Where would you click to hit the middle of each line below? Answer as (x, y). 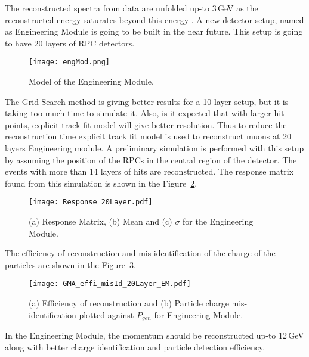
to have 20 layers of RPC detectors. (70, 43)
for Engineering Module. (199, 314)
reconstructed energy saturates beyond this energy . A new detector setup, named (154, 19)
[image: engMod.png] (69, 62)
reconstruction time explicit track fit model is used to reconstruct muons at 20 (148, 136)
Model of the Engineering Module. (91, 81)
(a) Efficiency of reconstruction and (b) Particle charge (129, 303)
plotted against (106, 314)
